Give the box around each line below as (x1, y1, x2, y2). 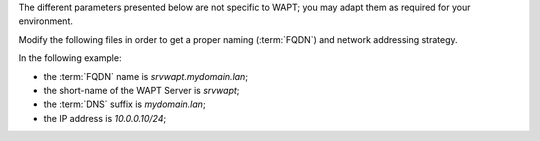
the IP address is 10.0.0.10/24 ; (43, 112, 167, 124)
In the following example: (18, 52, 122, 64)
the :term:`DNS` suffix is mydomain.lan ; (43, 98, 206, 110)
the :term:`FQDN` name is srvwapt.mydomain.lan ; (43, 70, 249, 82)
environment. (18, 15, 74, 27)
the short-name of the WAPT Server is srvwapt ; (43, 84, 240, 96)
